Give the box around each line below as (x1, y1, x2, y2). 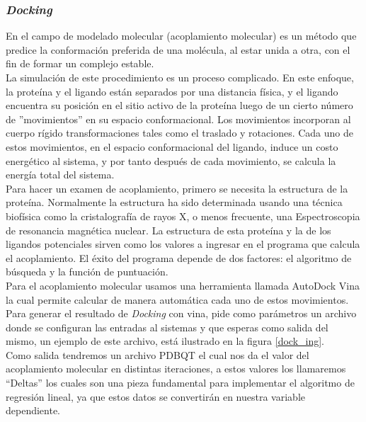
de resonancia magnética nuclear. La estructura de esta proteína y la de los (6, 222, 331, 237)
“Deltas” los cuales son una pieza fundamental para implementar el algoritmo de (6, 375, 355, 390)
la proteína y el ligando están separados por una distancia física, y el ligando (6, 84, 338, 98)
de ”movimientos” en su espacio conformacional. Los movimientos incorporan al (6, 111, 351, 126)
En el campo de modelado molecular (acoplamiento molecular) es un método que (6, 28, 357, 43)
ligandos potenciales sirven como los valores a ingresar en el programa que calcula (6, 236, 360, 251)
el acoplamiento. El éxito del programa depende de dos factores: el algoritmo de (6, 250, 352, 265)
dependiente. (6, 403, 61, 418)
